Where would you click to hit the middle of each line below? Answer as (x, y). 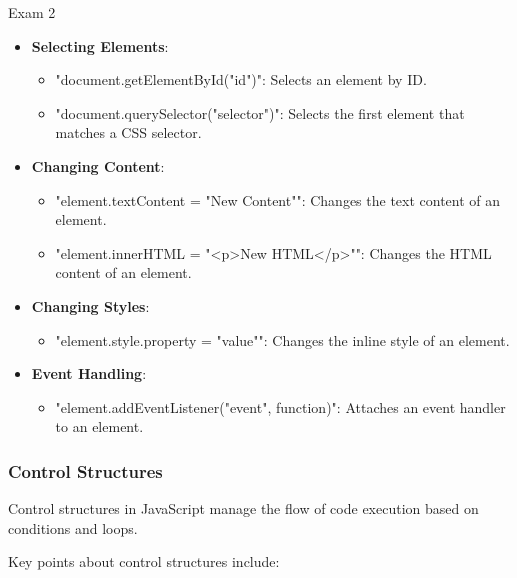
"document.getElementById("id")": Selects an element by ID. (241, 79)
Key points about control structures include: (144, 561)
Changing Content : (98, 165)
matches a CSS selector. (128, 132)
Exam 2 (32, 12)
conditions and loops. (73, 527)
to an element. (99, 426)
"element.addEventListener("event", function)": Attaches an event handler (280, 406)
